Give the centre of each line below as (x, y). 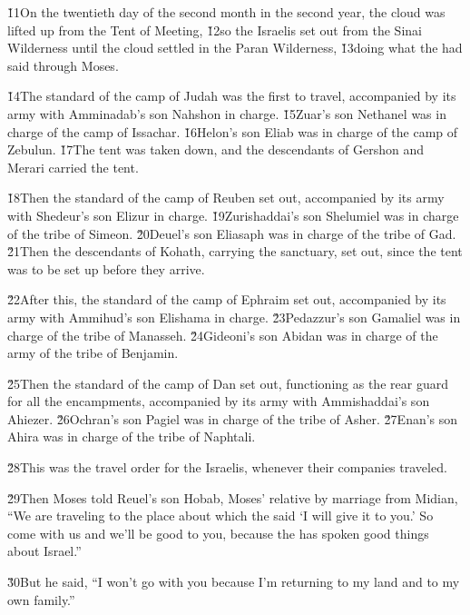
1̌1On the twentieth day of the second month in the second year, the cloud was (226, 12)
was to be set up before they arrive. (106, 268)
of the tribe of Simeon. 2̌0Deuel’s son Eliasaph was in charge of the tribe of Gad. (232, 233)
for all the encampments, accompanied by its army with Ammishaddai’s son (219, 401)
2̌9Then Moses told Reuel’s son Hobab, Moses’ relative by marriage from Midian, (233, 497)
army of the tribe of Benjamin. (93, 353)
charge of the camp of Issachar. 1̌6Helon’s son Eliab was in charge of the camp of (233, 131)
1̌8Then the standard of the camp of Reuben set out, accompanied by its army (226, 198)
